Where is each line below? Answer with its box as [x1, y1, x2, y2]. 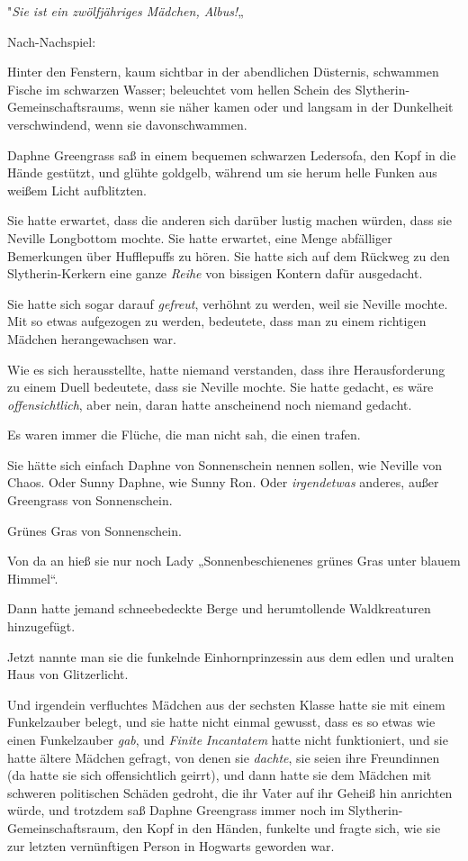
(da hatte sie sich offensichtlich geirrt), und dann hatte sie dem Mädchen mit [7, 766, 432, 784]
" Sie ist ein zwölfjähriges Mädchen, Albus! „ [7, 2, 244, 20]
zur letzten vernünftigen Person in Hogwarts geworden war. [7, 836, 335, 855]
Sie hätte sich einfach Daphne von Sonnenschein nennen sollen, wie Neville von [7, 455, 443, 474]
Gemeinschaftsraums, [7, 97, 124, 116]
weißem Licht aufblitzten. [7, 180, 147, 199]
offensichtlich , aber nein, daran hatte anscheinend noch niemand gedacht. [7, 394, 412, 413]
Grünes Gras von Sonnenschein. [7, 521, 182, 539]
